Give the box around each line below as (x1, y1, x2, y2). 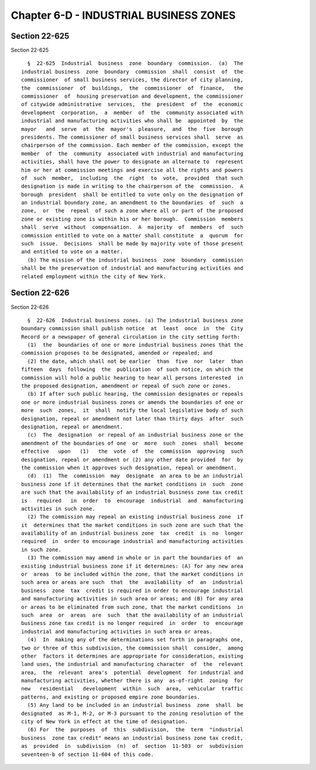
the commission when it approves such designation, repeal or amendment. (21, 464, 238, 471)
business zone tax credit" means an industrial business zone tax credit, (21, 734, 243, 741)
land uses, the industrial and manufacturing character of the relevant (21, 661, 243, 668)
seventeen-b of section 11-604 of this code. (21, 751, 154, 758)
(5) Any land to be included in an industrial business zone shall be (27, 702, 243, 709)
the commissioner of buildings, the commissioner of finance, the (21, 85, 243, 91)
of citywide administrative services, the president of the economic (21, 101, 243, 108)
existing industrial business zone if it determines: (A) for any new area (21, 562, 243, 569)
